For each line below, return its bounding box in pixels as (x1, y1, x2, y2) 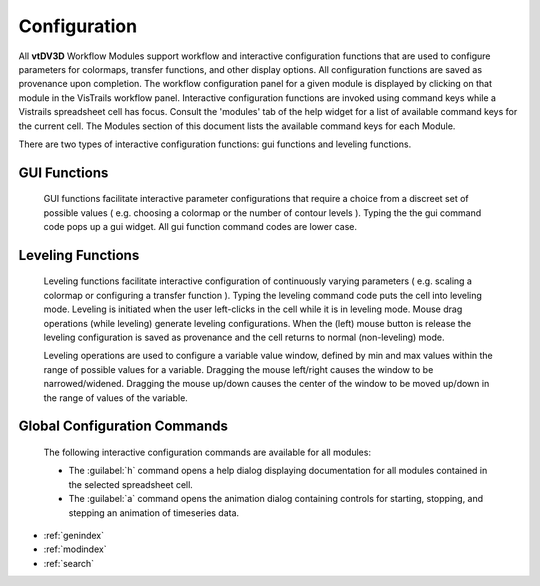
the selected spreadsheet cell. (68, 478, 194, 490)
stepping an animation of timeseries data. (68, 506, 240, 519)
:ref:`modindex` (43, 543, 107, 555)
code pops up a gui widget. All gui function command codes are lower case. (43, 221, 358, 233)
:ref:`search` (43, 557, 95, 569)
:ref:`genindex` (43, 529, 105, 541)
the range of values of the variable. (43, 391, 189, 404)
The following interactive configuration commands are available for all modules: (43, 446, 372, 459)
